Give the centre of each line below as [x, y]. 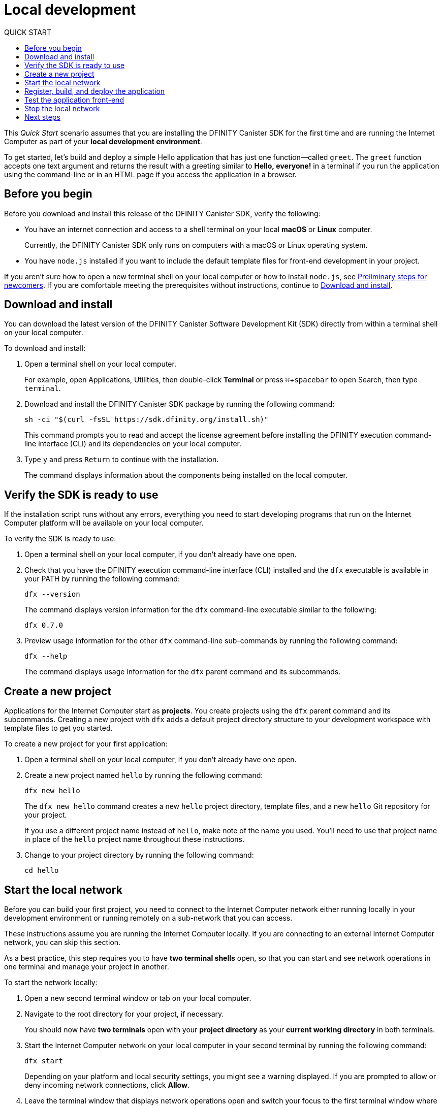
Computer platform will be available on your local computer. [104, 523]
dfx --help [46, 656]
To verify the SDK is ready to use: [60, 539]
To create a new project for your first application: [86, 744]
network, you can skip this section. [62, 942]
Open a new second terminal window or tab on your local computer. [138, 998]
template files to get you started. [58, 728]
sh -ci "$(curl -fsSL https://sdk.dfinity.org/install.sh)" [147, 420]
